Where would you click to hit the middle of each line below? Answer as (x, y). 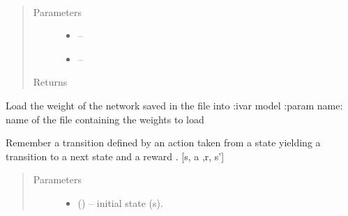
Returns (50, 82)
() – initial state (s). (120, 202)
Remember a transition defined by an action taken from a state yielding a (163, 142)
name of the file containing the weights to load (105, 119)
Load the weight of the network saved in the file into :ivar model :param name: (174, 105)
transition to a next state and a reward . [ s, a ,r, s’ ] (115, 156)
